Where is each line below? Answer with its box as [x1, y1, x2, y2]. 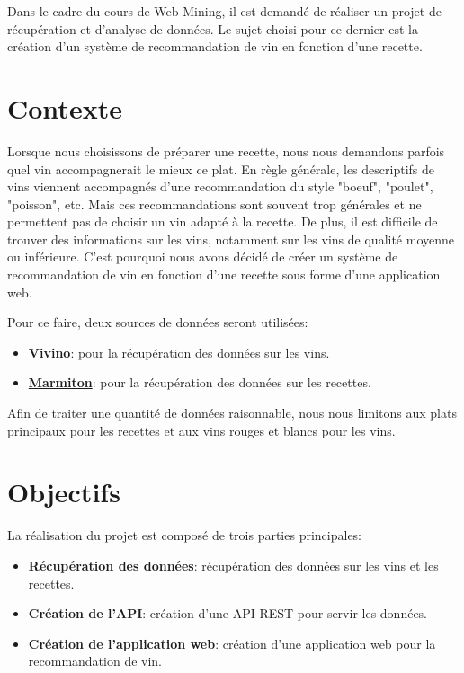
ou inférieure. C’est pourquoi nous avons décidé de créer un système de [7, 247, 398, 266]
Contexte [7, 89, 122, 126]
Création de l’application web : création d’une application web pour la [28, 633, 436, 652]
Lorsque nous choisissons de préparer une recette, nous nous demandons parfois [7, 141, 445, 160]
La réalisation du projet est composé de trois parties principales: [7, 526, 362, 545]
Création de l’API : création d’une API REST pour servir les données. [28, 604, 428, 623]
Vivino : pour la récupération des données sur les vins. [28, 342, 330, 361]
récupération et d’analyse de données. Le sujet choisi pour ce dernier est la [7, 19, 418, 38]
